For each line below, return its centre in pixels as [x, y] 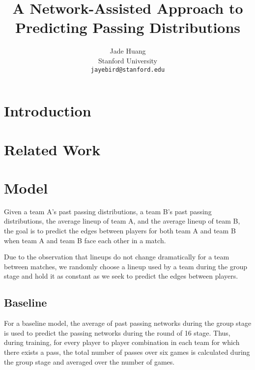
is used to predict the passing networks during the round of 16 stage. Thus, [117, 332]
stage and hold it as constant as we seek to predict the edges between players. [121, 276]
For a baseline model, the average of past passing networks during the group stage [128, 323]
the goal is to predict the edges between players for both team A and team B [120, 231]
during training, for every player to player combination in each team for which [122, 342]
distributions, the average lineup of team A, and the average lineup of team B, [122, 221]
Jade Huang [128, 51]
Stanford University [128, 60]
